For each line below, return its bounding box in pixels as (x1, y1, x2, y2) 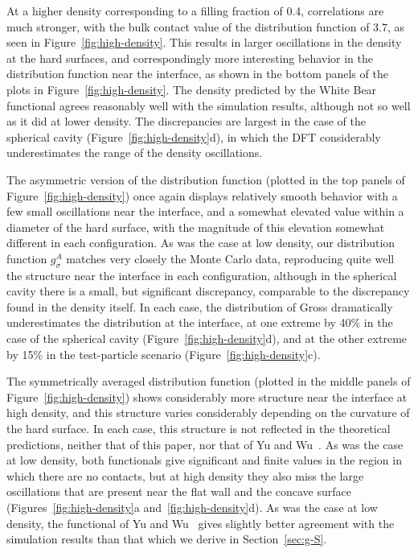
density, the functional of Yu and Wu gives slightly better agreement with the (6, 514, 395, 531)
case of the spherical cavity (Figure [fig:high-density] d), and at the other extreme (6, 330, 408, 347)
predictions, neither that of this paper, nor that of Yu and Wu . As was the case (6, 435, 404, 452)
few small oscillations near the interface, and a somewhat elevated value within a (6, 203, 404, 220)
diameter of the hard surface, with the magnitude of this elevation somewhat (6, 218, 385, 235)
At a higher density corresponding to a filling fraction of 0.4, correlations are (6, 2, 384, 19)
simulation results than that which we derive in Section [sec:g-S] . (6, 530, 327, 547)
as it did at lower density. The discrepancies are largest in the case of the (6, 113, 367, 130)
